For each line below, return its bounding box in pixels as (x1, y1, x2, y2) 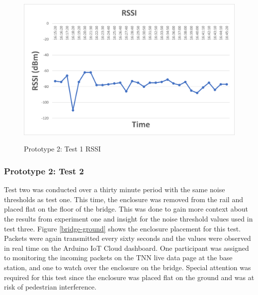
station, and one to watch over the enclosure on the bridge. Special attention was (4, 262, 251, 272)
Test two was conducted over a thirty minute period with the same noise (4, 184, 225, 195)
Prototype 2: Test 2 (4, 164, 84, 177)
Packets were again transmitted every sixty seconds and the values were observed (4, 233, 251, 243)
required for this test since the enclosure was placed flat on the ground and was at (4, 272, 255, 282)
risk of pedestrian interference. (4, 282, 96, 292)
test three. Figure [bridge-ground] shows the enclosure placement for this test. (4, 223, 241, 233)
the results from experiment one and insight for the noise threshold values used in (4, 213, 253, 223)
